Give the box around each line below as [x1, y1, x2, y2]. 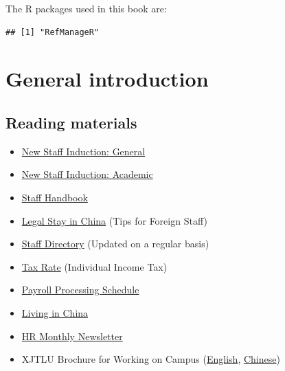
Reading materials [5, 111, 137, 133]
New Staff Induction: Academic [21, 167, 153, 181]
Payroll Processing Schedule [21, 282, 139, 297]
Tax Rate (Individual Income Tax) [21, 259, 168, 273]
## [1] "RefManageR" [5, 27, 100, 37]
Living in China [21, 305, 89, 319]
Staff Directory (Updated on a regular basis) [21, 236, 209, 251]
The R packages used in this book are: [5, 1, 167, 15]
